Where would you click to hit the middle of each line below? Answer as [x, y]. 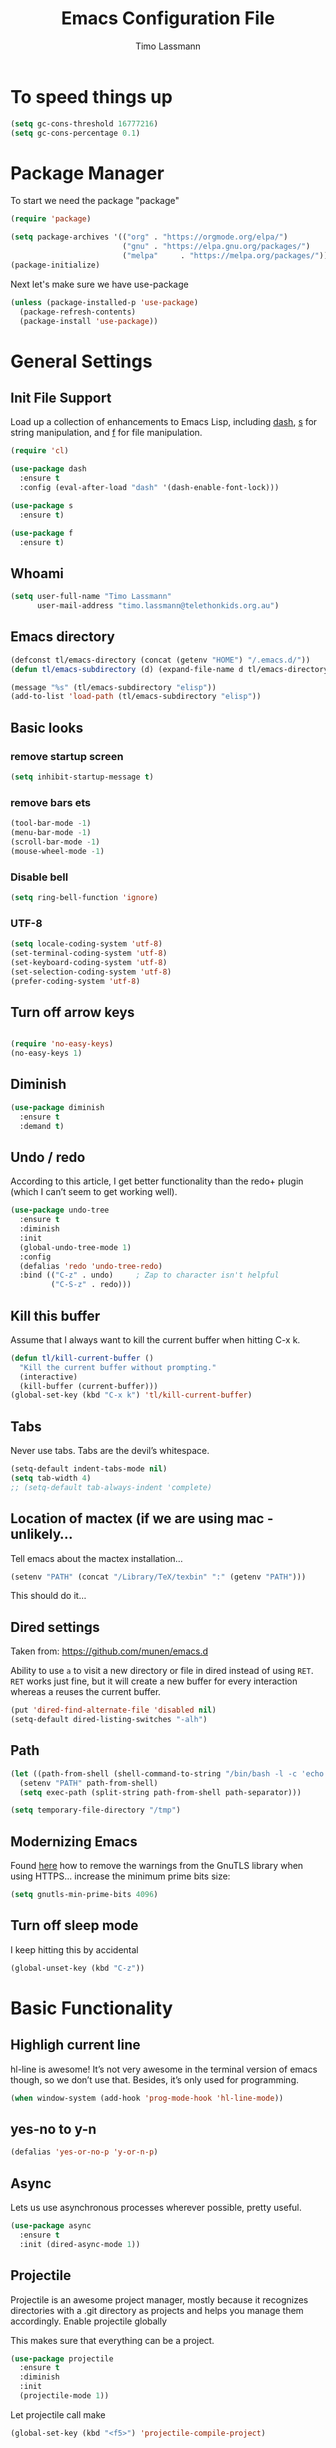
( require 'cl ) [40, 451]
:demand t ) [42, 1126]
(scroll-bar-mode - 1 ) [55, 842]
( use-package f [42, 533]
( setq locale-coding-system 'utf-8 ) [86, 944]
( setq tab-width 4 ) [51, 1478]
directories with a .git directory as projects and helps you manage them [157, 2310]
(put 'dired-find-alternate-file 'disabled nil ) [113, 1710]
